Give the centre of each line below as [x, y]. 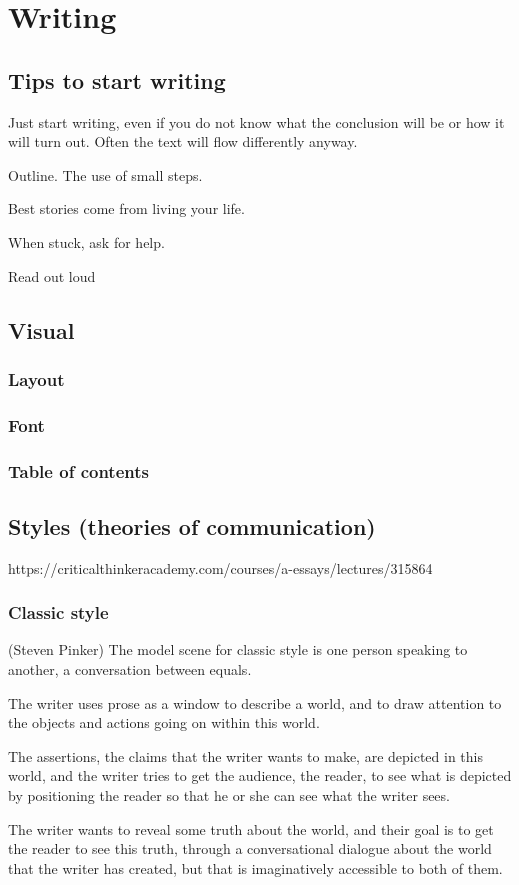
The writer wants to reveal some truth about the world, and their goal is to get [251, 828]
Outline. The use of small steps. [105, 174]
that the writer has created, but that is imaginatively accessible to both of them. [255, 867]
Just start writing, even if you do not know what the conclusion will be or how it [256, 121]
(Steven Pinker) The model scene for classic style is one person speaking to [238, 649]
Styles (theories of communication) [192, 525]
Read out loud [52, 275]
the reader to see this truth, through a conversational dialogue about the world [250, 848]
